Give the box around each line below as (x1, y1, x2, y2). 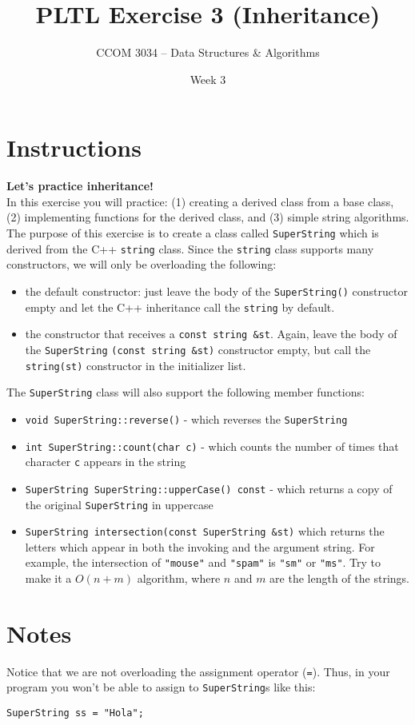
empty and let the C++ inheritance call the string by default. (25, 298, 335, 315)
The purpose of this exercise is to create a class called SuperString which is (6, 225, 379, 241)
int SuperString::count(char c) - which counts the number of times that (25, 437, 399, 454)
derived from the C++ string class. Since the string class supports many (6, 240, 374, 257)
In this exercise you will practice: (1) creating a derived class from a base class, (6, 193, 394, 209)
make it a (25, 570, 72, 587)
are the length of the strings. (269, 570, 409, 587)
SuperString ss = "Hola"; (6, 707, 144, 719)
